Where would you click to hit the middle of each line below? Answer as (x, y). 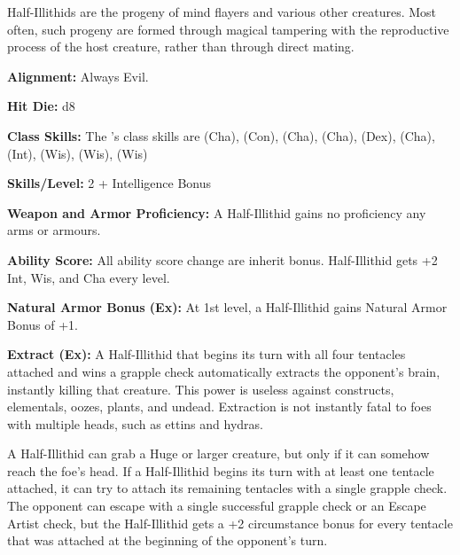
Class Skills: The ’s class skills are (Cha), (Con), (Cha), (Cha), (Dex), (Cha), (221, 135)
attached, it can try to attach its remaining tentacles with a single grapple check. (227, 488)
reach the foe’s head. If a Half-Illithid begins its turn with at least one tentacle (221, 470)
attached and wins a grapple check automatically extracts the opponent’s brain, (224, 371)
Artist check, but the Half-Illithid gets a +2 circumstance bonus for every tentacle (230, 523)
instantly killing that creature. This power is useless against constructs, (201, 389)
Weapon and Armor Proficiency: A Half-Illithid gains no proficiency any (217, 212)
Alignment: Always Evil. (78, 76)
